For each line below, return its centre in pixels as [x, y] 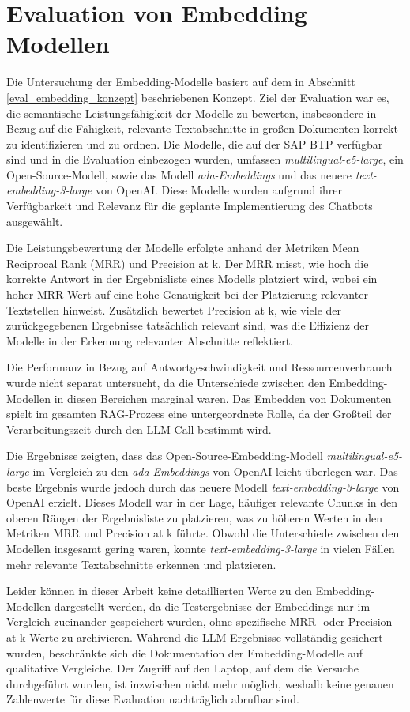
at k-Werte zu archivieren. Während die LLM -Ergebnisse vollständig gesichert [195, 637]
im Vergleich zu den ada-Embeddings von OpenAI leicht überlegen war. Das [215, 471]
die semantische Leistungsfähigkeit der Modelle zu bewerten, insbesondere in [192, 113]
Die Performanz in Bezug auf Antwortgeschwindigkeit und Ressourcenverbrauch [199, 367]
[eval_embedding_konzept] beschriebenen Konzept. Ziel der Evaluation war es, [198, 97]
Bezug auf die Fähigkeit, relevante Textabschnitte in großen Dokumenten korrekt [202, 128]
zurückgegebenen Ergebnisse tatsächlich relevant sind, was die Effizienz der [188, 325]
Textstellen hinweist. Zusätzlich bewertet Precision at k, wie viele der [174, 309]
